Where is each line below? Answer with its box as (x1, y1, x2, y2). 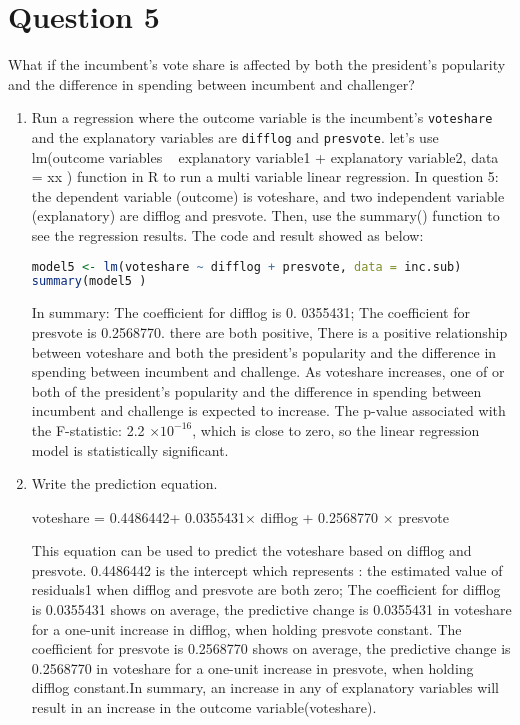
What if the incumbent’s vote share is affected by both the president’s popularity (8, 54, 506, 75)
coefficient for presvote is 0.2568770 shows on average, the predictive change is (31, 638, 511, 659)
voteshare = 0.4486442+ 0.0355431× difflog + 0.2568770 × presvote (31, 506, 449, 527)
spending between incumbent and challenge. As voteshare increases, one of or (31, 361, 505, 382)
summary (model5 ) (31, 274, 147, 289)
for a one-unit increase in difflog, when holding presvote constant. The (31, 618, 462, 639)
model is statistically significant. (31, 439, 229, 460)
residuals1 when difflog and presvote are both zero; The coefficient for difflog (31, 579, 501, 600)
